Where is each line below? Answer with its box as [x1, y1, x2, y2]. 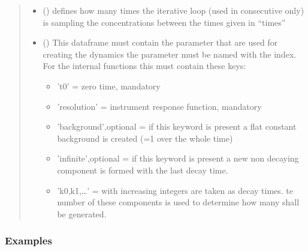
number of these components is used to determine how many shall [57, 196, 300, 208]
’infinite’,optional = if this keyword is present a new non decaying [57, 152, 299, 165]
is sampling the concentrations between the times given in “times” [43, 16, 286, 28]
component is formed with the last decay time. [57, 163, 228, 176]
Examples [5, 233, 52, 248]
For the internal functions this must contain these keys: [43, 59, 246, 72]
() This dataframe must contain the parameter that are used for [43, 36, 278, 49]
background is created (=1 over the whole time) [57, 132, 233, 144]
